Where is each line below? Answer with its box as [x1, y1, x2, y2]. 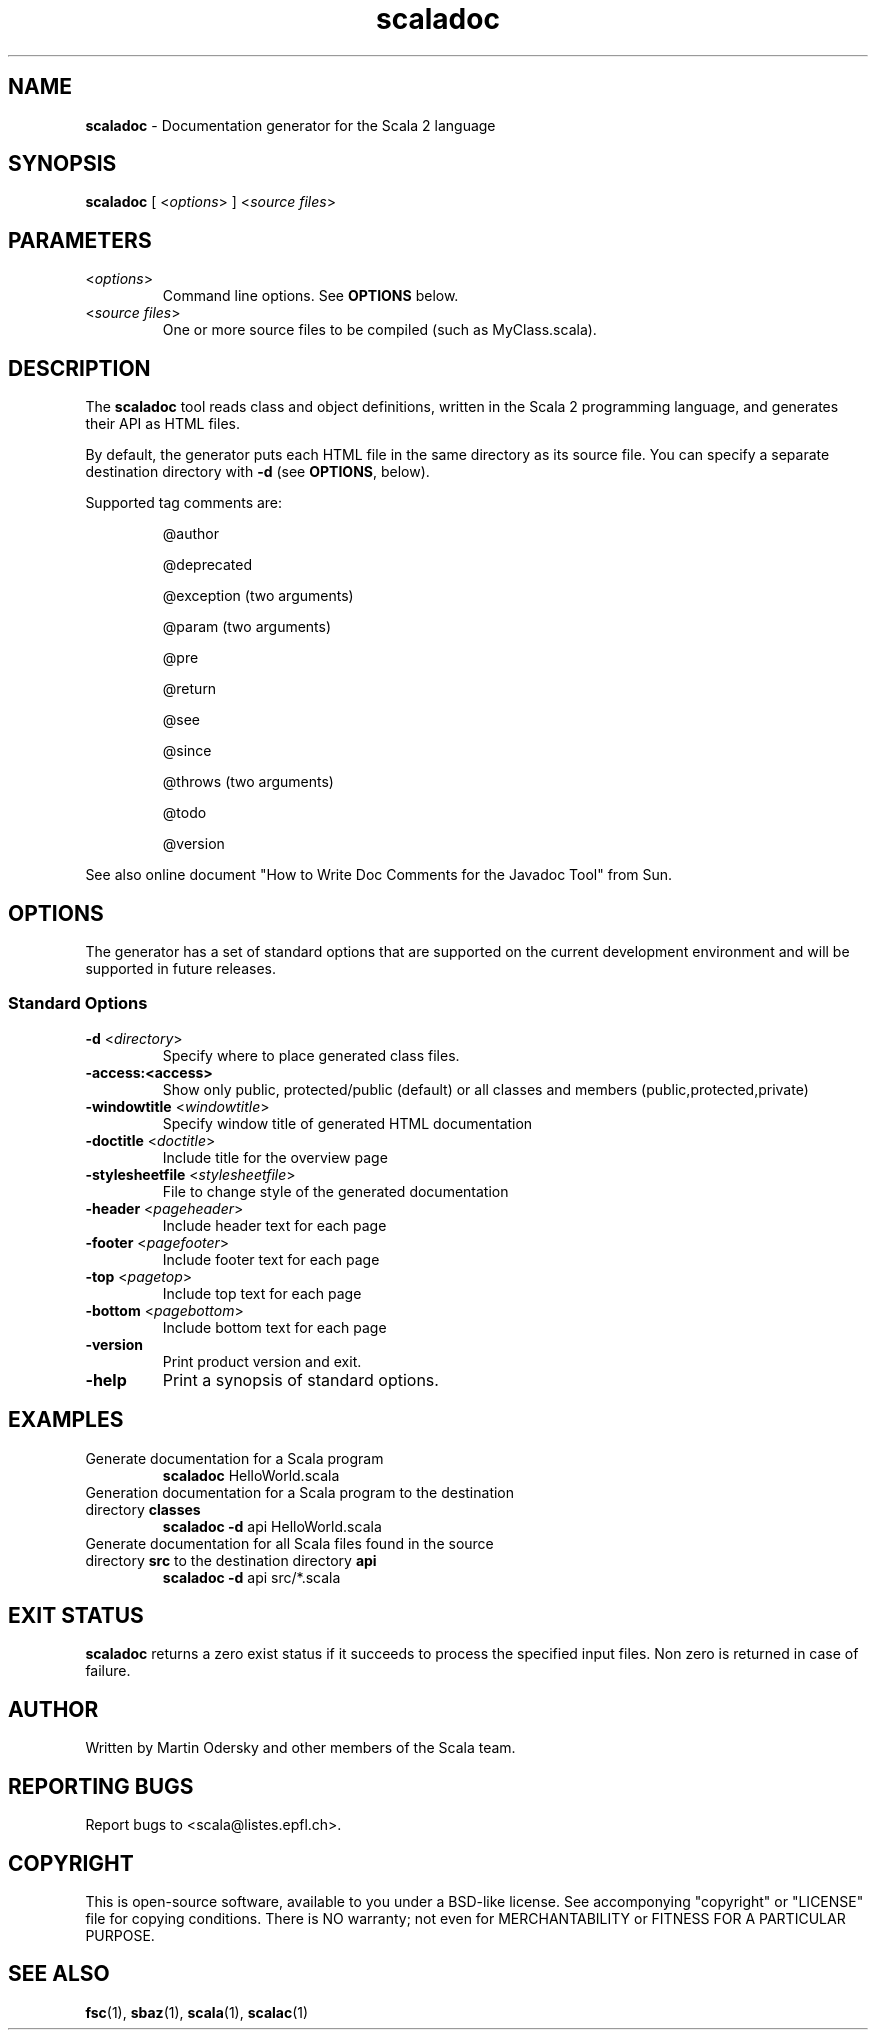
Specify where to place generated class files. [162, 1046, 460, 1064]
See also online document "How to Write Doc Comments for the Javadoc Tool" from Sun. [85, 866, 673, 884]
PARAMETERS [8, 227, 152, 253]
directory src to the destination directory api [85, 1551, 377, 1569]
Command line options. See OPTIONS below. [162, 287, 459, 305]
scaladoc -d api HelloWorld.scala [162, 1517, 382, 1535]
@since [162, 742, 212, 760]
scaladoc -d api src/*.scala [162, 1568, 341, 1586]
